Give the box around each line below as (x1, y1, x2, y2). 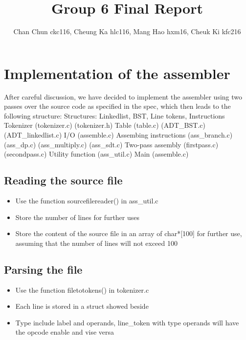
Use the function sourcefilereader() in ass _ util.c (15, 196, 158, 206)
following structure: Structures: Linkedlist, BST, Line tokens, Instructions (4, 110, 225, 120)
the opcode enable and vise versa (15, 327, 114, 337)
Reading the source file (4, 173, 123, 188)
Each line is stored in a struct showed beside (15, 301, 149, 311)
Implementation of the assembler (4, 63, 230, 83)
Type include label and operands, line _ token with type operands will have (15, 317, 239, 327)
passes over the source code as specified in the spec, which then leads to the (4, 101, 231, 111)
